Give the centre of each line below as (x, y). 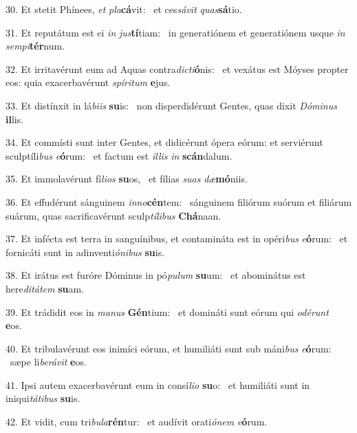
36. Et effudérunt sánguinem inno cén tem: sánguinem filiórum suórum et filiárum (179, 201)
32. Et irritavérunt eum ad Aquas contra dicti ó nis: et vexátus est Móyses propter (177, 68)
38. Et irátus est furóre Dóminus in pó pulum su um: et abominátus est (156, 275)
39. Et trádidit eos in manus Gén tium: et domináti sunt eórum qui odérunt (167, 311)
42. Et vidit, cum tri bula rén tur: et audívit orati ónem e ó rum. (137, 422)
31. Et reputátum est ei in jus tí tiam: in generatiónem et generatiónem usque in (175, 32)
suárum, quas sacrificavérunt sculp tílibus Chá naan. (113, 215)
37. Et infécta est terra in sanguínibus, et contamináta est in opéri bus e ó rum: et (177, 239)
